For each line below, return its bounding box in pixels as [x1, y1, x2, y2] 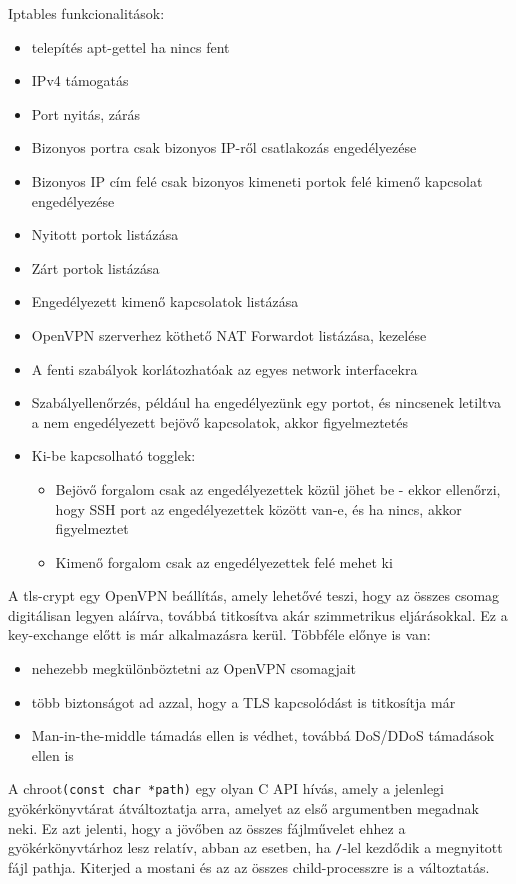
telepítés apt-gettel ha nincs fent [31, 36, 230, 57]
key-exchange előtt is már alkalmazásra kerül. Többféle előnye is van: [8, 624, 431, 645]
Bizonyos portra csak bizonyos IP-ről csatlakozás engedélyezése [31, 137, 417, 158]
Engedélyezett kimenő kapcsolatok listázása [31, 291, 299, 312]
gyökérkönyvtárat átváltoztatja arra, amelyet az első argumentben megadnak [8, 798, 479, 819]
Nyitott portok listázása [31, 224, 179, 245]
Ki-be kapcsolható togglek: [31, 445, 196, 466]
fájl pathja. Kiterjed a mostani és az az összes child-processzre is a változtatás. [8, 856, 490, 877]
